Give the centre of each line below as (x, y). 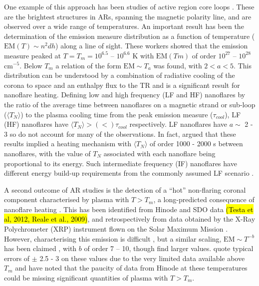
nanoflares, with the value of (47, 153)
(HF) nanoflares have (36, 124)
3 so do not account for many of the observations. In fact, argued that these (120, 134)
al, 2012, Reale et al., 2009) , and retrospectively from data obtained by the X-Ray (130, 219)
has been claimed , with (40, 248)
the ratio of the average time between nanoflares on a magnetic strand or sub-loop (130, 104)
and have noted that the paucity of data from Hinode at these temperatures (131, 268)
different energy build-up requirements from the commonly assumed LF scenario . (129, 173)
